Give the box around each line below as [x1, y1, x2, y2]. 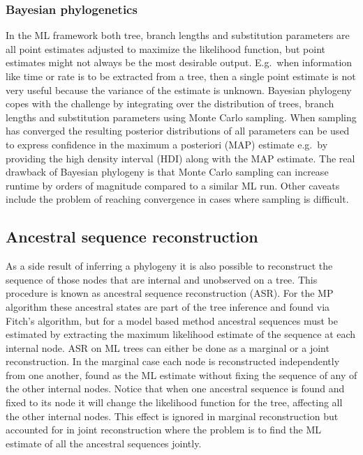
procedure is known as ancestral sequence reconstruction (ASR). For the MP [6, 286, 334, 300]
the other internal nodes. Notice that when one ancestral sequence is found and [6, 381, 345, 396]
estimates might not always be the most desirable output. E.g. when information [6, 55, 353, 70]
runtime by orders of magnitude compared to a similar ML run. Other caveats [6, 178, 340, 192]
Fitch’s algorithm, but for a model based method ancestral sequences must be [6, 313, 338, 327]
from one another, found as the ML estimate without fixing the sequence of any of [6, 367, 357, 382]
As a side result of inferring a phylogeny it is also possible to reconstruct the [6, 259, 333, 273]
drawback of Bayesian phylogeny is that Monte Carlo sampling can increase [6, 164, 329, 179]
